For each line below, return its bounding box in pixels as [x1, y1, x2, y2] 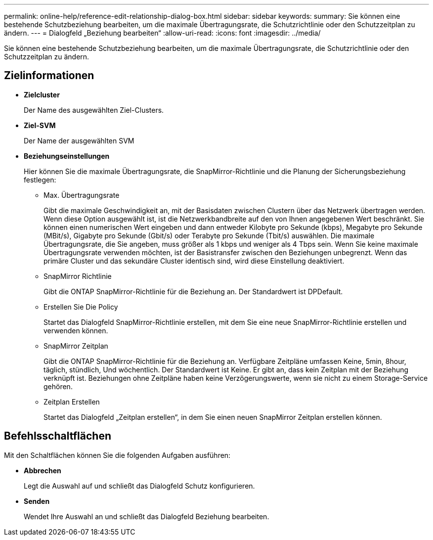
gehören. [43, 382, 73, 391]
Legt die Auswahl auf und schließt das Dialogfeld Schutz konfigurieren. [24, 481, 255, 490]
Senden [24, 496, 50, 505]
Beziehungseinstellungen [24, 151, 110, 160]
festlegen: [24, 175, 56, 184]
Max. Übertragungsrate [43, 190, 120, 199]
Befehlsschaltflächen [4, 430, 111, 443]
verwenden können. [43, 326, 108, 335]
